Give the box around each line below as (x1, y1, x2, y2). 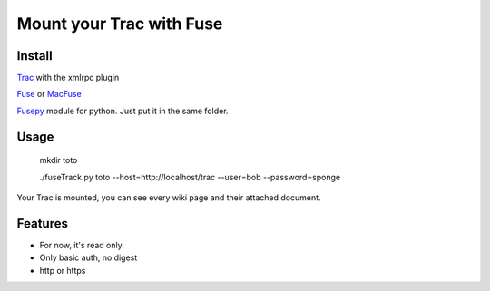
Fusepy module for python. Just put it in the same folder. (16, 105, 229, 116)
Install (16, 48, 54, 63)
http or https (39, 265, 86, 276)
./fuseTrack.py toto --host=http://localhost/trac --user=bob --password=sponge (39, 171, 341, 182)
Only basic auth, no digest (39, 252, 138, 263)
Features (16, 216, 68, 231)
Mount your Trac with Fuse (16, 14, 223, 34)
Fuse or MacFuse (16, 89, 82, 100)
